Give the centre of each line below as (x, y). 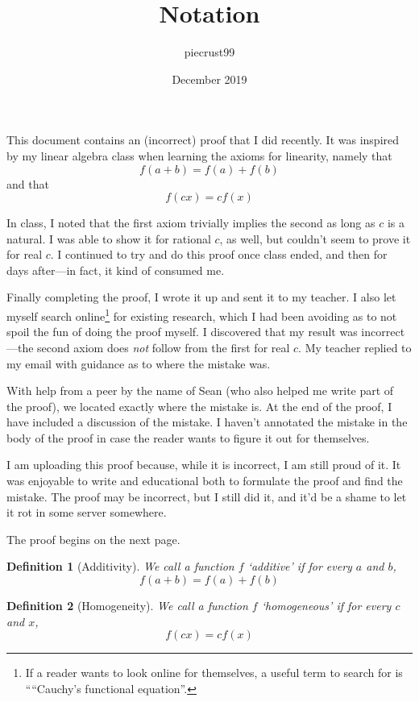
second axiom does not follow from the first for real (164, 347)
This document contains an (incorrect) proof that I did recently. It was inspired (203, 140)
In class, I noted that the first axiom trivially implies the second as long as (191, 223)
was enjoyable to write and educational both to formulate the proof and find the (205, 481)
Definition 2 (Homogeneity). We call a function (127, 606)
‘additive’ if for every (300, 566)
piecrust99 (209, 52)
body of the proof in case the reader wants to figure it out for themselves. (188, 437)
